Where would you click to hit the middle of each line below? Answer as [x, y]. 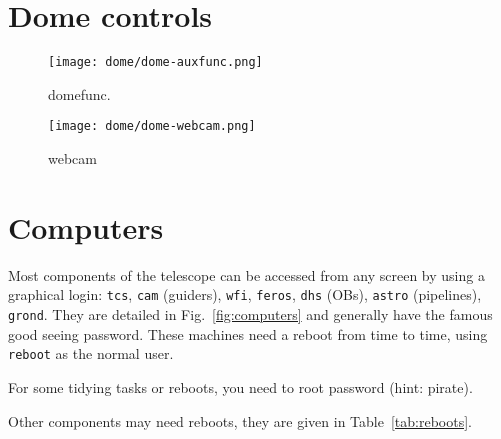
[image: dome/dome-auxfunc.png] [155, 62]
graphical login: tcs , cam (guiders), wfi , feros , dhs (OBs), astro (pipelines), [245, 294]
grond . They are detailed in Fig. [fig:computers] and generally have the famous [250, 314]
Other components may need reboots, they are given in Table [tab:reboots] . [240, 420]
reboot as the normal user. [91, 353]
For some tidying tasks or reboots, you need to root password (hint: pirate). [240, 386]
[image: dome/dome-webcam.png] [152, 126]
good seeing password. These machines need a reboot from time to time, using [248, 333]
